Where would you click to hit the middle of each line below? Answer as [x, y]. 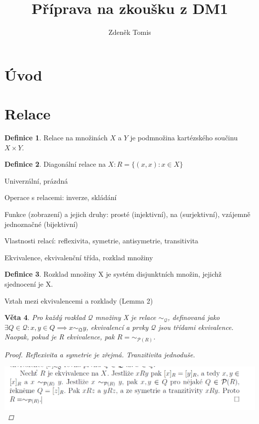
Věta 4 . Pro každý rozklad [45, 317]
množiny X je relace [126, 317]
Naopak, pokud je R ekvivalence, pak [60, 337]
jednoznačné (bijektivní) [41, 224]
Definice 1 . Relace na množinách [56, 138]
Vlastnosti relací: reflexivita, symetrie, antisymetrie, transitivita [101, 241]
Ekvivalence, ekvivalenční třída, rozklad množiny [79, 257]
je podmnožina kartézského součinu [184, 138]
